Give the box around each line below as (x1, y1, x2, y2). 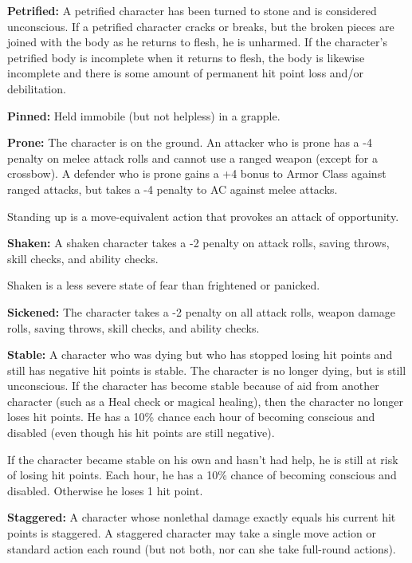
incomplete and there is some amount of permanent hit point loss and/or (7, 65, 363, 81)
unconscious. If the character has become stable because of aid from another (7, 377, 379, 394)
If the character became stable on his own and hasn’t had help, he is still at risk (7, 451, 398, 467)
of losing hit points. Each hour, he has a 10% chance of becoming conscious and (7, 467, 397, 483)
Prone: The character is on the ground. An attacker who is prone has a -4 (7, 134, 372, 151)
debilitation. (7, 80, 66, 96)
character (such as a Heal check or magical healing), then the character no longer (7, 392, 403, 409)
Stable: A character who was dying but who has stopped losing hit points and (7, 346, 393, 363)
